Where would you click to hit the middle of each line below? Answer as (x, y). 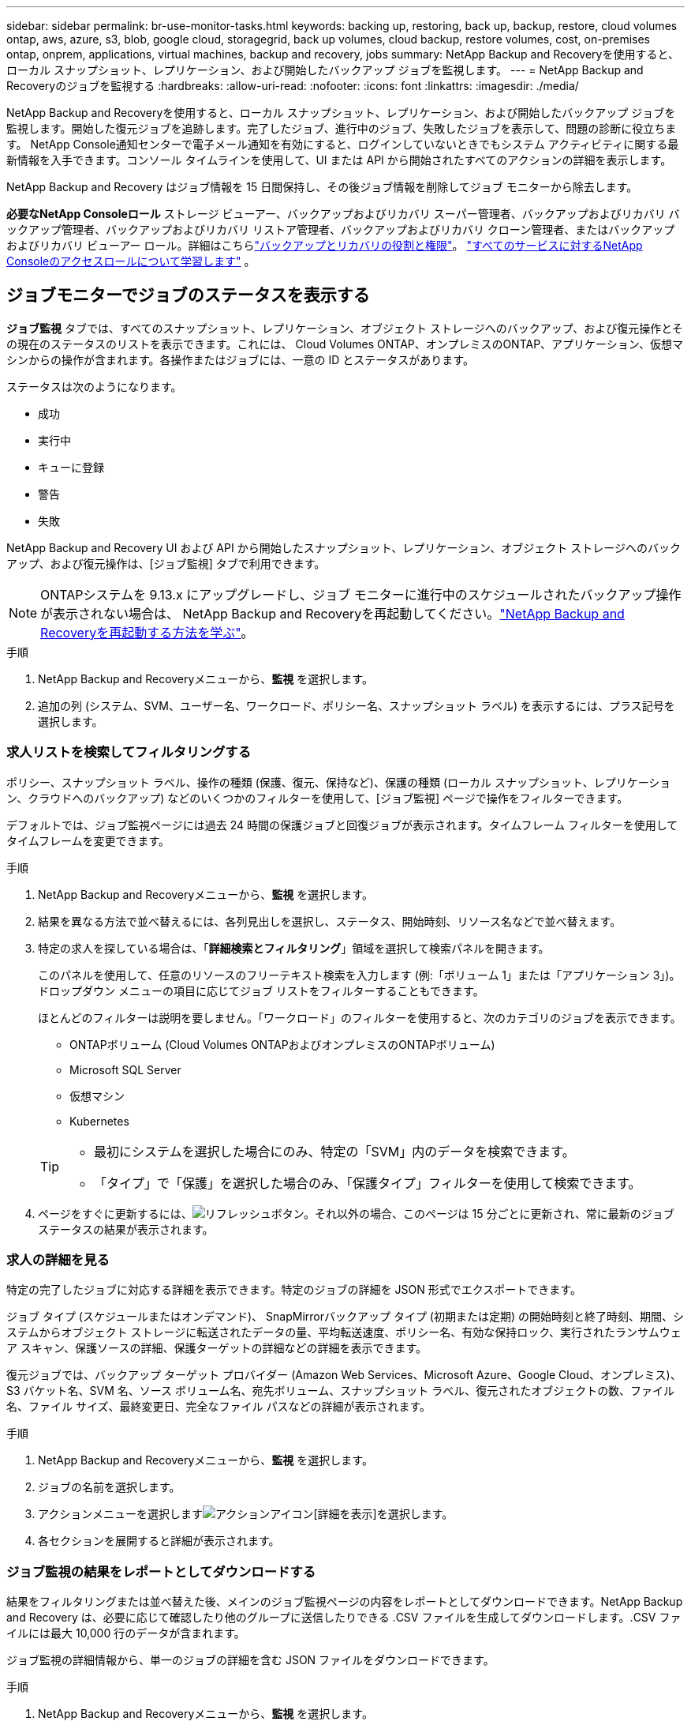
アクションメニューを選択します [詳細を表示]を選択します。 (246, 1514)
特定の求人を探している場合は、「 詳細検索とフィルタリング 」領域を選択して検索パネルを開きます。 (294, 948)
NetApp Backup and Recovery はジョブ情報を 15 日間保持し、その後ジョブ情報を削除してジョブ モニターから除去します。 (322, 187)
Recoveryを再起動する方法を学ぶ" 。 (147, 632)
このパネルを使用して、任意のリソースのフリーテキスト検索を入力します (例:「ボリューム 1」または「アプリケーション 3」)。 (359, 975)
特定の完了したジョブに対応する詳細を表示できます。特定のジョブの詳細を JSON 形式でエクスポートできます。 (294, 1290)
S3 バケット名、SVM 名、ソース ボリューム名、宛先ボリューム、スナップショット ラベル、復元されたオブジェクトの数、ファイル (341, 1391)
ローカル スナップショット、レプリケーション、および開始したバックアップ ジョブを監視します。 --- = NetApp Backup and (325, 70)
